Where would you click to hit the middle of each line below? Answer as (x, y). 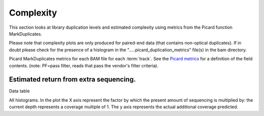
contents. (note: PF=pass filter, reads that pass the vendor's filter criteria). (84, 65)
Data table (20, 91)
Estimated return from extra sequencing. (73, 80)
